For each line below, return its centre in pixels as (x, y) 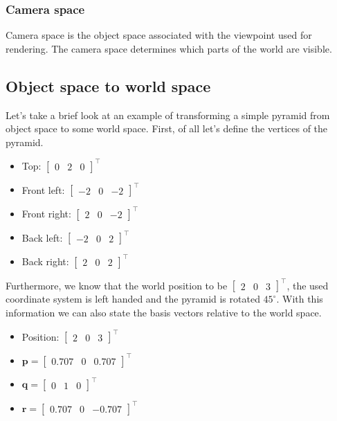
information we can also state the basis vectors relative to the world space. (164, 312)
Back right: (45, 261)
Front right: (46, 213)
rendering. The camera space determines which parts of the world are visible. (169, 48)
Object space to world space (108, 86)
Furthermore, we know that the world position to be (117, 285)
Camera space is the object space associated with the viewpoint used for (159, 35)
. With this (300, 299)
